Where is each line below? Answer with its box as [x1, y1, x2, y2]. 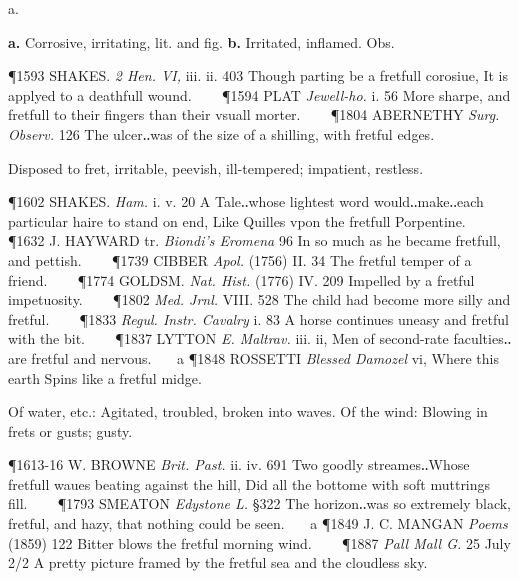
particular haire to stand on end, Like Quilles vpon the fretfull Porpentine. [8, 210, 466, 231]
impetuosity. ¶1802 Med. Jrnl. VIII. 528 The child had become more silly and [8, 289, 511, 310]
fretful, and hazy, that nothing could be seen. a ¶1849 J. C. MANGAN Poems [8, 513, 508, 534]
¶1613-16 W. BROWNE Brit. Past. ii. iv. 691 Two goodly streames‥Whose [8, 454, 470, 475]
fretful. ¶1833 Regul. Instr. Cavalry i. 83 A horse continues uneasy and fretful [8, 308, 509, 329]
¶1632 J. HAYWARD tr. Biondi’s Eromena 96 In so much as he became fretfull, [8, 230, 501, 251]
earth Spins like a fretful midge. [8, 367, 202, 388]
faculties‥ [453, 328, 512, 349]
